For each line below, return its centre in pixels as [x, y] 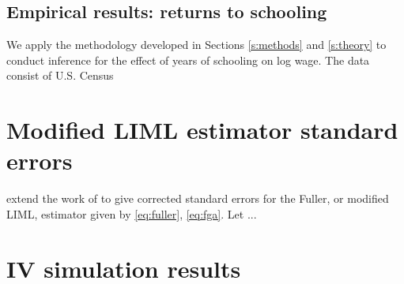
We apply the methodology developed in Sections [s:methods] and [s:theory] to [196, 45]
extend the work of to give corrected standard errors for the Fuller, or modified [198, 198]
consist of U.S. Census [60, 75]
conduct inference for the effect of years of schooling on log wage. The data [188, 60]
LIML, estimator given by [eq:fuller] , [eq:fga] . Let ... [132, 213]
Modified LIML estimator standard [202, 130]
